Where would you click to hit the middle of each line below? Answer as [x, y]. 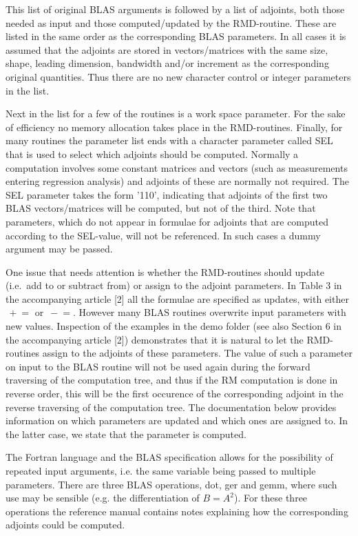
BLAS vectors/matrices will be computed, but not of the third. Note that [161, 208]
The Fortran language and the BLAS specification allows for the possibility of [169, 457]
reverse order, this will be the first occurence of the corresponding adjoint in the [175, 394]
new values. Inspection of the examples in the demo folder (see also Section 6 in [174, 326]
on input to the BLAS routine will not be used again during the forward [158, 366]
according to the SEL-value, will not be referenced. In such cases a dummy [163, 235]
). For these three [271, 498]
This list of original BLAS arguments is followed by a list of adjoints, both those [175, 9]
